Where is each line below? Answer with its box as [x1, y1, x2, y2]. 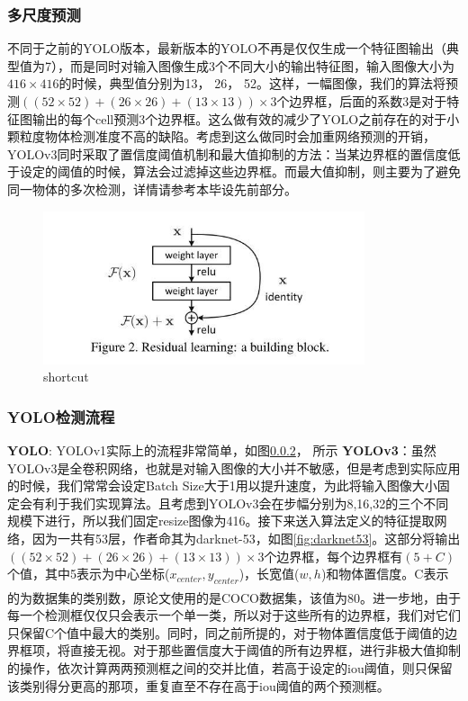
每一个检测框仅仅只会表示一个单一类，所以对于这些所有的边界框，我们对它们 [7, 606, 461, 625]
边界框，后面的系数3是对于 [289, 92, 447, 110]
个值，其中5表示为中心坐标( [7, 564, 170, 583]
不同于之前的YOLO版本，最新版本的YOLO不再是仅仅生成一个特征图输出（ [7, 39, 447, 58]
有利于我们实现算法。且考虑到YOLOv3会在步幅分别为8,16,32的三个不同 [31, 493, 449, 512]
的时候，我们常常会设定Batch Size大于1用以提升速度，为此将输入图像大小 [7, 476, 437, 495]
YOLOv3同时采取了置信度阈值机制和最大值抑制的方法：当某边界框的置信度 [7, 144, 448, 163]
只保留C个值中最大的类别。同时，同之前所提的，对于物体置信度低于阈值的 [7, 623, 445, 642]
